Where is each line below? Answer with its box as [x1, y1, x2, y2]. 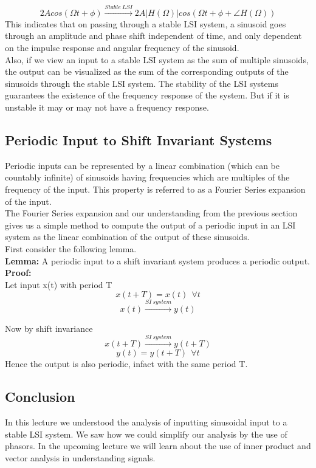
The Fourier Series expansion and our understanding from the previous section [5, 207, 298, 219]
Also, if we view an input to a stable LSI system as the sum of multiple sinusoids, [5, 53, 309, 66]
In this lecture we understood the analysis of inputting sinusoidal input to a [5, 416, 287, 428]
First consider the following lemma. [5, 242, 137, 255]
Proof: [5, 266, 32, 279]
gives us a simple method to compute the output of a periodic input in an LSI [5, 218, 296, 231]
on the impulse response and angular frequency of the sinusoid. [5, 41, 239, 53]
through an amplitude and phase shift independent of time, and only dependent [5, 29, 302, 42]
